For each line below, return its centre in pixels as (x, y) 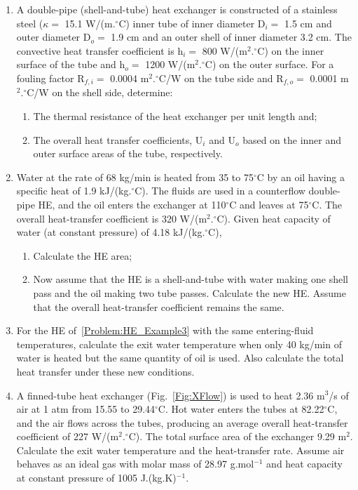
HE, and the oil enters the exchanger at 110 (132, 204)
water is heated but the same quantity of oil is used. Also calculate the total (180, 358)
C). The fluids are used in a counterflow (220, 191)
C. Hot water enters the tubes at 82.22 (241, 409)
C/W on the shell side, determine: (100, 92)
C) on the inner (291, 50)
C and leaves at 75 (269, 204)
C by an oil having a (301, 177)
